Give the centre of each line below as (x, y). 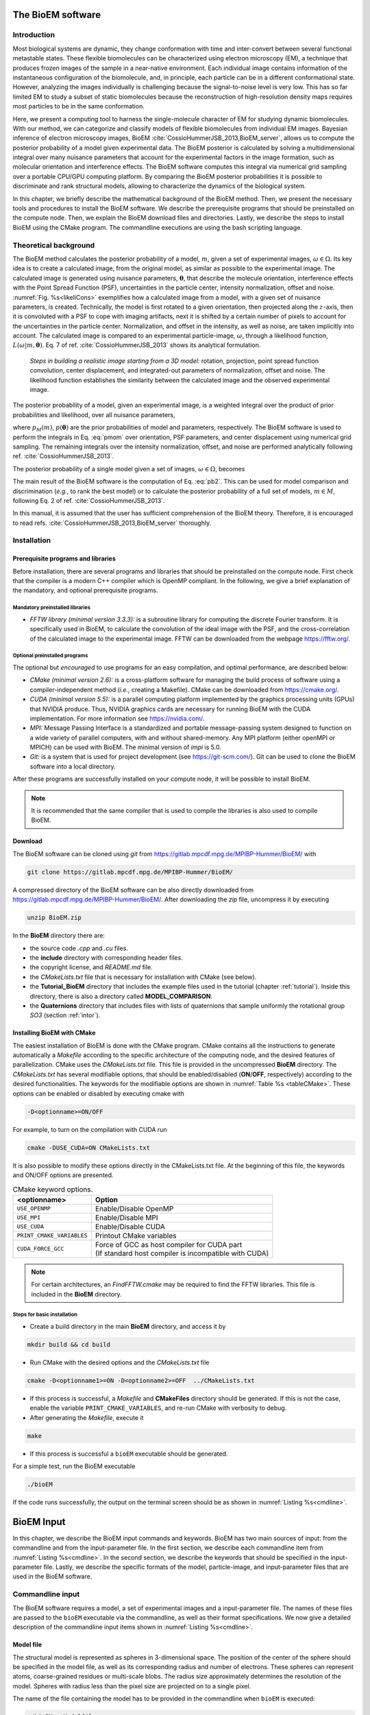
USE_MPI (29, 1218)
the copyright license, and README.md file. (91, 967)
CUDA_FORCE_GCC (40, 1249)
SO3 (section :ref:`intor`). (65, 1015)
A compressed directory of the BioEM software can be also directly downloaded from (133, 890)
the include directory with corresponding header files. (106, 958)
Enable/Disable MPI (126, 1218)
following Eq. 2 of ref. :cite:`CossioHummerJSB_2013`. (89, 500)
